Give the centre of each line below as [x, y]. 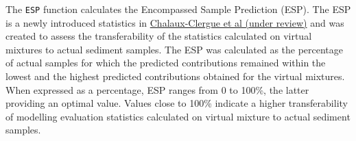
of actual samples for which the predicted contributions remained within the [166, 63]
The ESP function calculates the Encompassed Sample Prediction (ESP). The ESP [178, 9]
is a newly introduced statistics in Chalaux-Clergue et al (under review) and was [175, 22]
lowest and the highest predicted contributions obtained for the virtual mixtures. [175, 76]
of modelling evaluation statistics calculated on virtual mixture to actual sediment [178, 116]
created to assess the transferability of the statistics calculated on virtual [159, 36]
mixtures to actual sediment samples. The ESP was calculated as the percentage [175, 49]
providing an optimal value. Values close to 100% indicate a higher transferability [177, 103]
